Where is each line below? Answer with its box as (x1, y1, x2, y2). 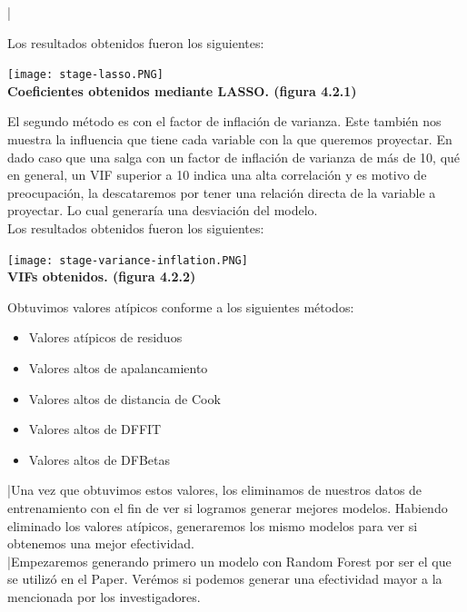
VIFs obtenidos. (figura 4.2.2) (7, 267, 196, 286)
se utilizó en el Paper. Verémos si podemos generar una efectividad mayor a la (7, 569, 442, 588)
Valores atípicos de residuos (28, 328, 183, 347)
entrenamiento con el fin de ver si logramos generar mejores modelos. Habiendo (7, 498, 448, 517)
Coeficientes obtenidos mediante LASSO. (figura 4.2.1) (7, 81, 357, 100)
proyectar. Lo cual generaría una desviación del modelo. (7, 201, 318, 220)
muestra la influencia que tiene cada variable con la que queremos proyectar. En (7, 130, 452, 149)
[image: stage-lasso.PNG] (7, 68, 164, 82)
